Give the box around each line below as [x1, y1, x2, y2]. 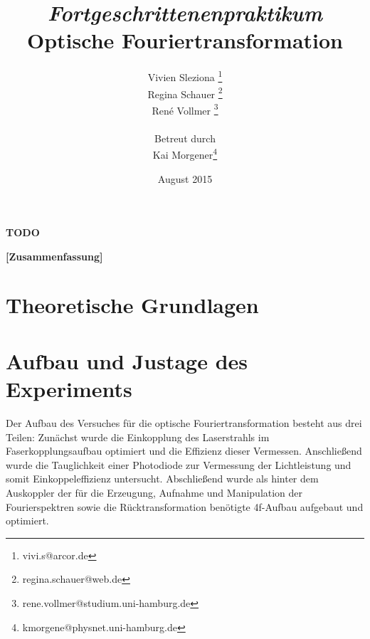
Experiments [6, 374, 132, 403]
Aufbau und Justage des [6, 346, 248, 375]
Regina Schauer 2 [147, 84, 223, 101]
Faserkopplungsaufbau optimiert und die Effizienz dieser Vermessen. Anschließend [6, 443, 362, 458]
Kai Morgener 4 [152, 145, 218, 162]
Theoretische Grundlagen [6, 290, 259, 319]
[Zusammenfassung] [6, 248, 103, 263]
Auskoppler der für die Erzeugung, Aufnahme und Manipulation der [6, 485, 303, 500]
